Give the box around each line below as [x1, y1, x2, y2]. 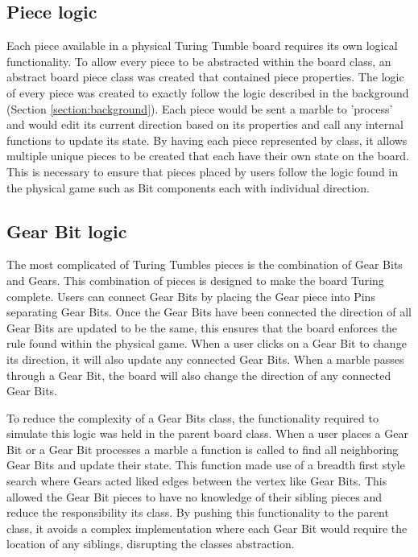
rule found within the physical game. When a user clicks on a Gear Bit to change [6, 335, 407, 352]
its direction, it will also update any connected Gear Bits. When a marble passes [6, 350, 404, 367]
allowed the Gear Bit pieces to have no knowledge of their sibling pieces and [6, 488, 383, 505]
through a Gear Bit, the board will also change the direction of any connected [6, 366, 391, 383]
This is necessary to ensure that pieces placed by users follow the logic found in [6, 163, 399, 179]
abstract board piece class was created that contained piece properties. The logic [6, 68, 404, 85]
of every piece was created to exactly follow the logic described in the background [6, 84, 409, 101]
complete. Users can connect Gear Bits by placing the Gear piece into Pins [6, 287, 375, 304]
